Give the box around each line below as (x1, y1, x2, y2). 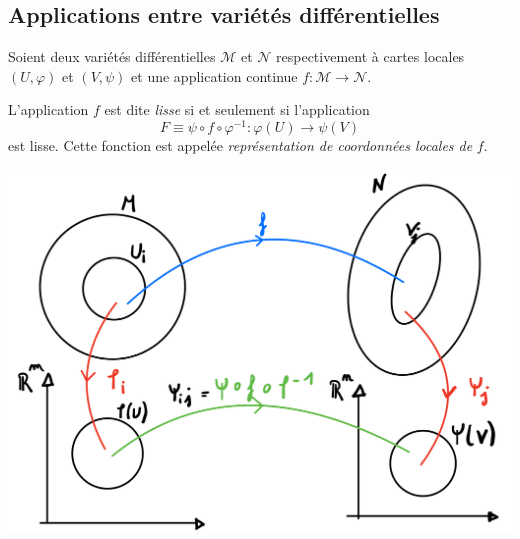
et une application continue (131, 65, 298, 86)
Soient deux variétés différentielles (8, 46, 216, 67)
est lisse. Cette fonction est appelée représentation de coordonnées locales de (8, 135, 473, 156)
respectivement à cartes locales (276, 46, 465, 67)
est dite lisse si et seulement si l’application (104, 99, 370, 120)
